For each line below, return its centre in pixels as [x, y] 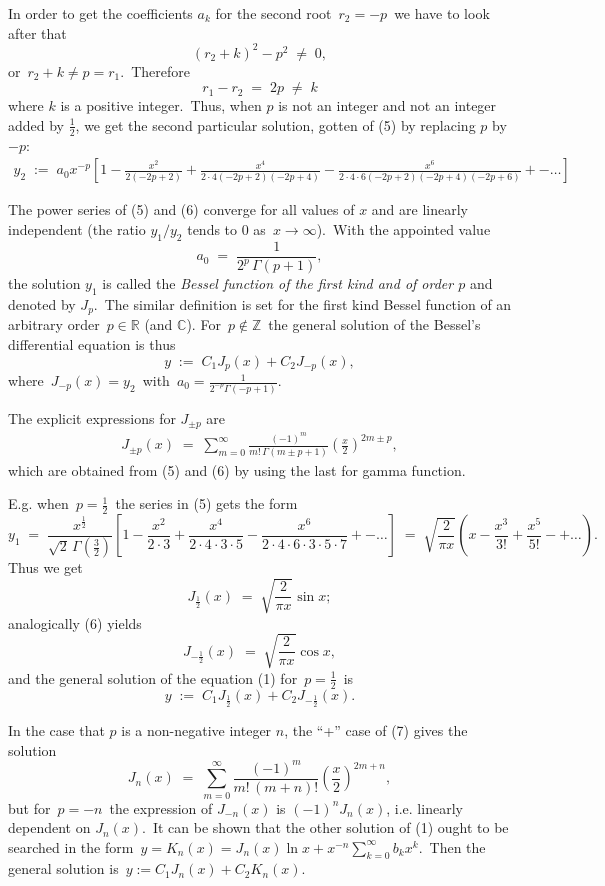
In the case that [56, 730]
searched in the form [71, 846]
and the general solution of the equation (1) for [153, 677]
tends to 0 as [226, 228]
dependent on [49, 827]
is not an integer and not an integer [387, 105]
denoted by [42, 303]
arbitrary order [54, 324]
